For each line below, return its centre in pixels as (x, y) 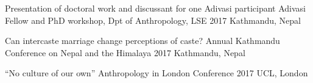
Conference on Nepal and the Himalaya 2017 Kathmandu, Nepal (125, 52)
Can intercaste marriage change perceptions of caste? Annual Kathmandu (142, 41)
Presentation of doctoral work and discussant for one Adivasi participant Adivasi (156, 8)
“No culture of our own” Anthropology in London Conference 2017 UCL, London (156, 73)
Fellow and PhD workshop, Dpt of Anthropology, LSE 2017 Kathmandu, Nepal (153, 20)
